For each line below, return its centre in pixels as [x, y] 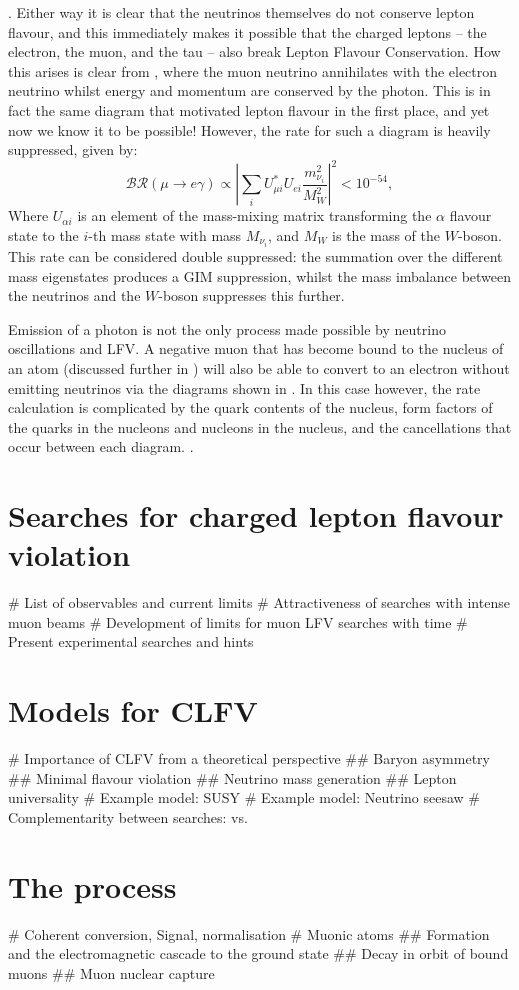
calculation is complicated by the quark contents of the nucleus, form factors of [250, 407]
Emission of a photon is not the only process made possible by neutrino [227, 328]
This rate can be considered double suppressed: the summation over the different [255, 255]
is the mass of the [386, 234]
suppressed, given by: [73, 149]
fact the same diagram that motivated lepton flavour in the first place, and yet [249, 109]
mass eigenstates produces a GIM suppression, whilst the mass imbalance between [260, 275]
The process [92, 885]
